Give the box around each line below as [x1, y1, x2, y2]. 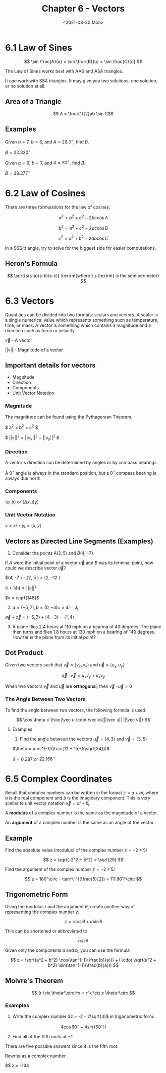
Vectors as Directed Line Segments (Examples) [5, 537, 154, 545]
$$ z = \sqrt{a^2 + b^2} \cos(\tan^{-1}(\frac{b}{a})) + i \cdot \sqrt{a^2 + [10, 957, 157, 963]
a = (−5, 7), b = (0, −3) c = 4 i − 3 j [12, 604, 79, 610]
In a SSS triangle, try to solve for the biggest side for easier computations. [5, 245, 156, 251]
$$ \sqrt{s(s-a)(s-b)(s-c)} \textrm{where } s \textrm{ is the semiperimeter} [7, 273, 160, 279]
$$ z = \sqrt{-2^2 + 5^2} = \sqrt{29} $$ [43, 857, 124, 862]
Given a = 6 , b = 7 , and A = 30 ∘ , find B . [5, 159, 86, 166]
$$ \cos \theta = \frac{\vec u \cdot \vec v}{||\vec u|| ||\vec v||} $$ [16, 716, 150, 722]
